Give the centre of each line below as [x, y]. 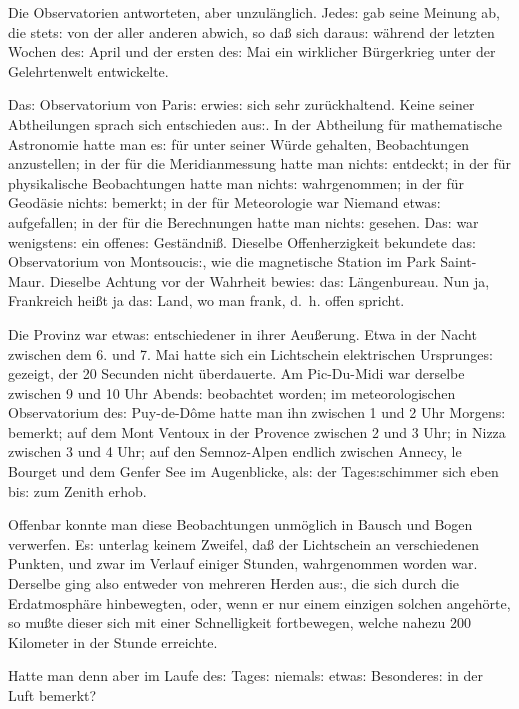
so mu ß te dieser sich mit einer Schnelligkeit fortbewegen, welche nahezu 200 [240, 622]
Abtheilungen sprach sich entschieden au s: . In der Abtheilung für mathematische [255, 123]
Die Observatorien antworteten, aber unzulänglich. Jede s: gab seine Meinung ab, [254, 12]
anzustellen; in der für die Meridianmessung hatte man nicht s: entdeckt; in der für [259, 163]
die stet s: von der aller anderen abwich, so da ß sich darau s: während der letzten [251, 31]
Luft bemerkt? [52, 695]
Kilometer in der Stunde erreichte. [113, 641]
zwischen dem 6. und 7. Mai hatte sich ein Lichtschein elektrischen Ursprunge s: [250, 353]
